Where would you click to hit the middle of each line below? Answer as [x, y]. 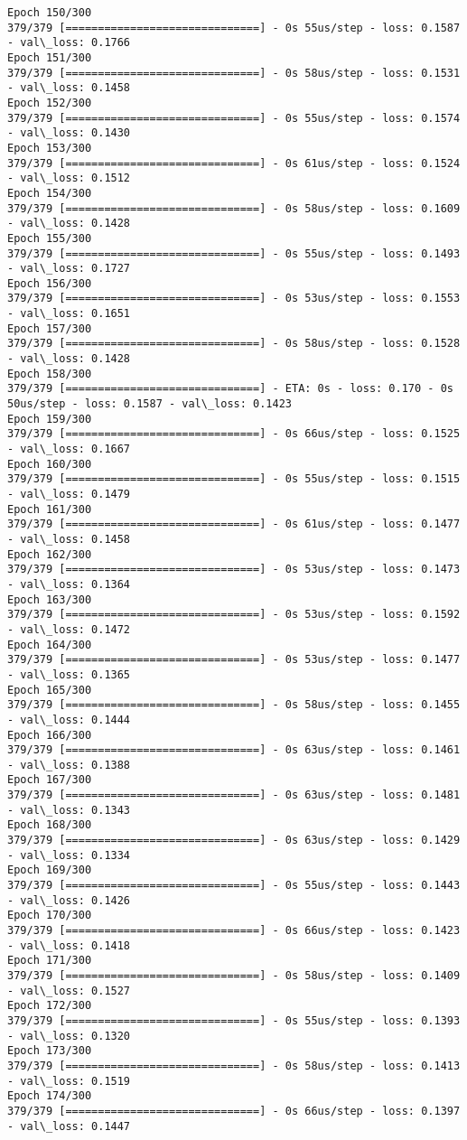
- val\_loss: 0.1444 [69, 720]
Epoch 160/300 [50, 464]
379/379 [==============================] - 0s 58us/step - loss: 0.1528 [234, 344]
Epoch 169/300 [50, 870]
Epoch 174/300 [50, 1096]
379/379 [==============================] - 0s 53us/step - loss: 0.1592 [234, 615]
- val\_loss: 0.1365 [69, 674]
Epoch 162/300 [50, 554]
